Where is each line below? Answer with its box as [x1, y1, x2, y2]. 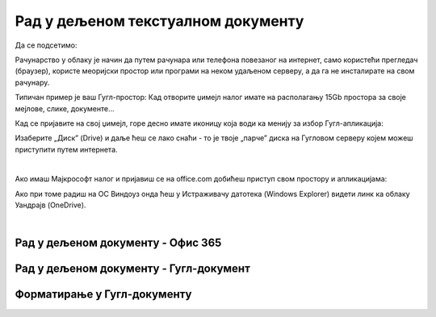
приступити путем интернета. [15, 144, 118, 154]
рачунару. [15, 77, 50, 87]
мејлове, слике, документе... [15, 103, 115, 113]
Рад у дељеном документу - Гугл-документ [15, 262, 250, 276]
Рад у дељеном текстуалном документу [15, 12, 304, 30]
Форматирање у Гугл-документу [15, 287, 192, 302]
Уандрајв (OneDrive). [15, 200, 86, 210]
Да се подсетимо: [15, 40, 78, 50]
